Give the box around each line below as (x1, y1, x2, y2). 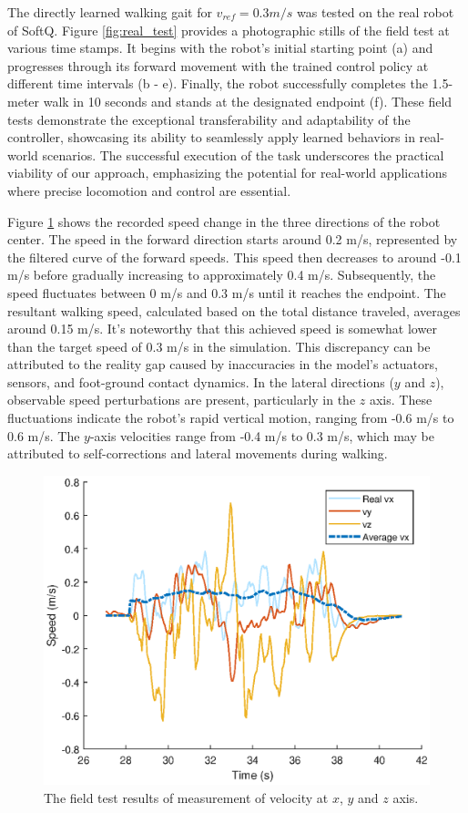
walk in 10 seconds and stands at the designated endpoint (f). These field (43, 91, 453, 110)
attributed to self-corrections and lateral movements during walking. (7, 444, 388, 463)
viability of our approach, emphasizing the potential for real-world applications (7, 163, 448, 182)
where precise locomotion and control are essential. (7, 180, 291, 200)
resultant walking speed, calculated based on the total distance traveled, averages (7, 301, 461, 320)
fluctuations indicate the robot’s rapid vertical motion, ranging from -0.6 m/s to (7, 408, 454, 427)
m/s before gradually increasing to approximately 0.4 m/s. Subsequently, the (7, 265, 436, 284)
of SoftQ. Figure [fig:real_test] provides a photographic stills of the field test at (7, 20, 450, 39)
